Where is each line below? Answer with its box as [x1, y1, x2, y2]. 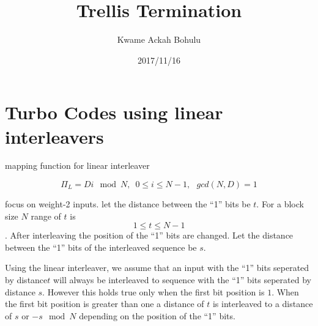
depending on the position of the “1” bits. [79, 309, 235, 322]
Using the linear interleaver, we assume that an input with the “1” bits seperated [5, 261, 309, 274]
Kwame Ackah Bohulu [117, 33, 201, 46]
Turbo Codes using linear [5, 100, 223, 125]
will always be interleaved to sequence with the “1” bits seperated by [53, 273, 311, 286]
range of [31, 209, 61, 222]
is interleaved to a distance [212, 297, 313, 310]
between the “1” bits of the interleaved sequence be [5, 240, 197, 253]
